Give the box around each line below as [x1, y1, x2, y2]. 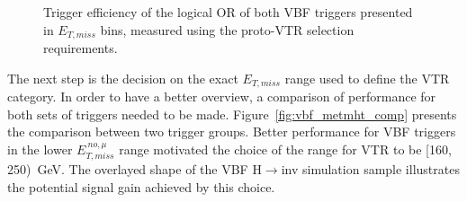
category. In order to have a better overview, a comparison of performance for [7, 87, 436, 106]
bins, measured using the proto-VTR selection [100, 20, 355, 39]
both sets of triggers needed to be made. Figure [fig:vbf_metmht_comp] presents [7, 104, 457, 123]
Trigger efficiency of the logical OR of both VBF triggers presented [43, 3, 413, 21]
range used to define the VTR [284, 68, 450, 87]
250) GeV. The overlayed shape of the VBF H [7, 160, 262, 179]
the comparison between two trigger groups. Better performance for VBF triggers [7, 122, 456, 141]
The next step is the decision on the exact [7, 68, 238, 87]
